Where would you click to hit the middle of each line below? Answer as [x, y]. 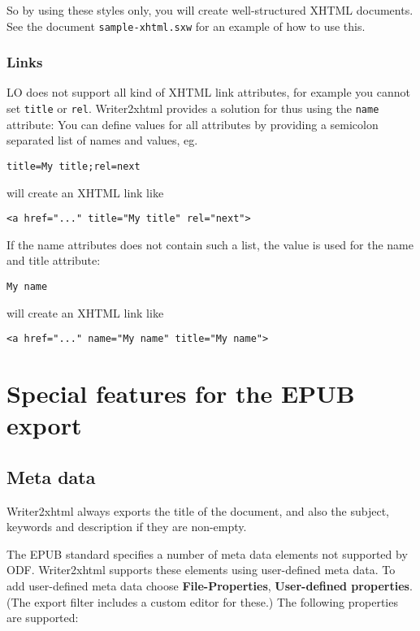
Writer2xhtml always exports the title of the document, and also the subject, [198, 510]
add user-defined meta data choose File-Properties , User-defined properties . [210, 586]
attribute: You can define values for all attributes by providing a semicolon [193, 124]
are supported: [43, 618]
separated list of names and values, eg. [102, 140]
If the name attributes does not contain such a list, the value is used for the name [210, 244]
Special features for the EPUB [181, 393]
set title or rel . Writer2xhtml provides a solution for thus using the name [193, 108]
